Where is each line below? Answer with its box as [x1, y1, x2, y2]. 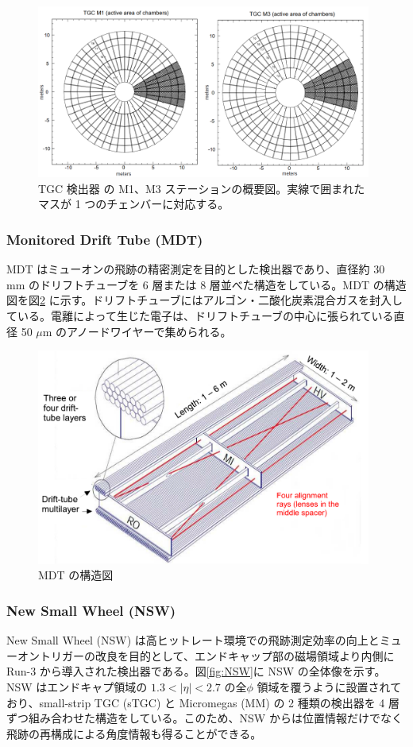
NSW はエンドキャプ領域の [6, 678, 148, 695]
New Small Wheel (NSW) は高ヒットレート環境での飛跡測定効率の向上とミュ [6, 632, 402, 648]
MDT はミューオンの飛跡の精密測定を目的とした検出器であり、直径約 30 [6, 261, 385, 277]
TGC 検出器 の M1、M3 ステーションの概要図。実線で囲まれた [38, 180, 365, 196]
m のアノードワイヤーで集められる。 [42, 323, 232, 339]
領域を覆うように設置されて [257, 678, 402, 695]
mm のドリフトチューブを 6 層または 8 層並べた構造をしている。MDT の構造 [6, 276, 407, 292]
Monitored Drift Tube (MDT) [6, 229, 203, 249]
